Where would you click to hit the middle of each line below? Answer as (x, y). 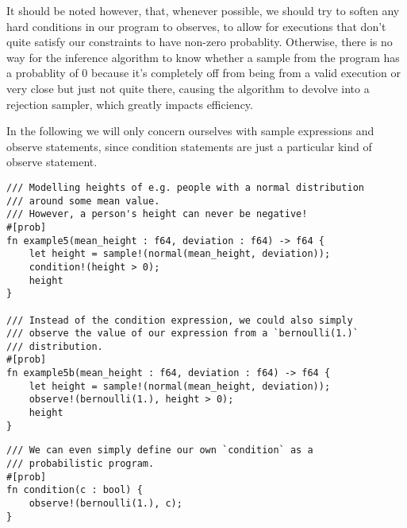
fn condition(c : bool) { (75, 490)
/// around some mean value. (83, 201)
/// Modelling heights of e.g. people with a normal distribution (186, 187)
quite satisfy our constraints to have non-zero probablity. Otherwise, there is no (200, 42)
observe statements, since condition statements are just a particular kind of (189, 146)
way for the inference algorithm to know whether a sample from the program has (203, 57)
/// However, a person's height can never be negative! (157, 214)
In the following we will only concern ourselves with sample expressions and (190, 131)
